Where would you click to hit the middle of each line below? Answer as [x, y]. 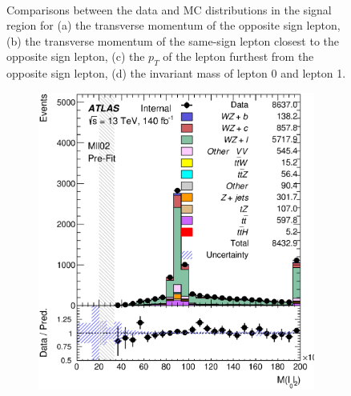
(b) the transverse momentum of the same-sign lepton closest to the [173, 40]
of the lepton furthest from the [238, 56]
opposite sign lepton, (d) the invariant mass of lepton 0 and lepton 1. [176, 73]
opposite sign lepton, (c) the [76, 56]
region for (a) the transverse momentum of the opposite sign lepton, [173, 25]
